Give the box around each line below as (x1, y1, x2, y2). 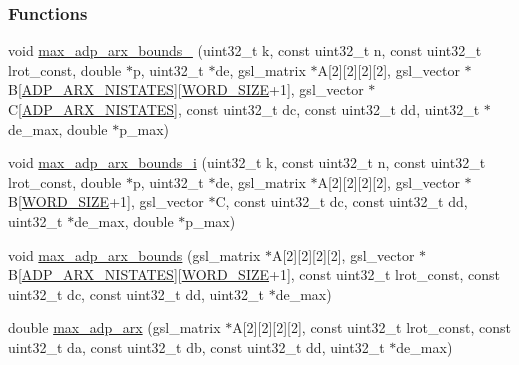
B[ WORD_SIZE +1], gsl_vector (8, 191, 204, 212)
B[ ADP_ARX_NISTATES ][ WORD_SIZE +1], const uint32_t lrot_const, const (8, 264, 500, 285)
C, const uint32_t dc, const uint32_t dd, (215, 191, 468, 212)
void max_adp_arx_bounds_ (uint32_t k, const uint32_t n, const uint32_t (8, 40, 482, 61)
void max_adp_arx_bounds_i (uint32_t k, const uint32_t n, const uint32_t (8, 152, 486, 173)
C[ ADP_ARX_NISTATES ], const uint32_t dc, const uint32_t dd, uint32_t (8, 99, 480, 119)
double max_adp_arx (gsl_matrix (8, 317, 221, 338)
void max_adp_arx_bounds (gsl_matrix (8, 244, 261, 265)
